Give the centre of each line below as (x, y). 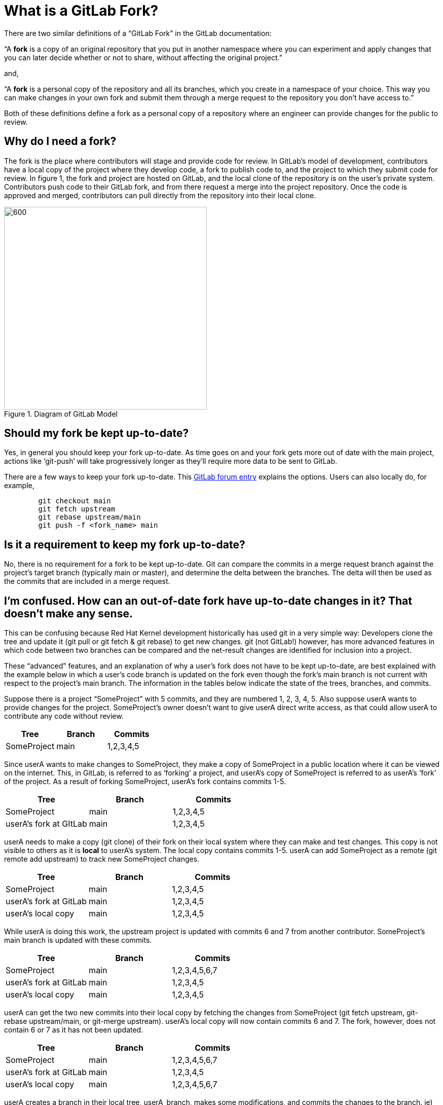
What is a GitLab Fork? (81, 11)
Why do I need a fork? (60, 141)
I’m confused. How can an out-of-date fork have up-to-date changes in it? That (208, 601)
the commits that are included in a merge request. (87, 581)
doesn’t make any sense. (68, 613)
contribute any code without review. (64, 716)
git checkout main (75, 501)
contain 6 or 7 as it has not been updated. (74, 1030)
